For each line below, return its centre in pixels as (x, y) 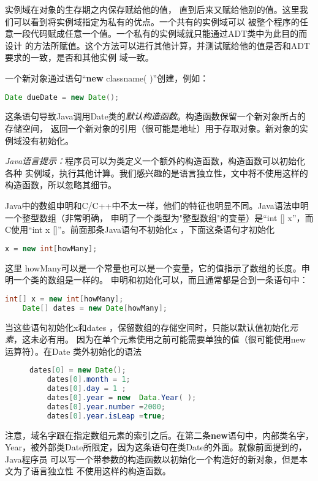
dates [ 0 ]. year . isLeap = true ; (106, 416)
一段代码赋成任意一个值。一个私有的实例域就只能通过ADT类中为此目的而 (160, 33)
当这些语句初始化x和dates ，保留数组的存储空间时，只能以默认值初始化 (147, 327)
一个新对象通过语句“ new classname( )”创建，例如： (107, 78)
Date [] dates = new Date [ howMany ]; (95, 308)
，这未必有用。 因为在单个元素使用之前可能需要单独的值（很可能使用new (160, 339)
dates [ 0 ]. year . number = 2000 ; (106, 407)
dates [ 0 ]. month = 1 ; (89, 380)
